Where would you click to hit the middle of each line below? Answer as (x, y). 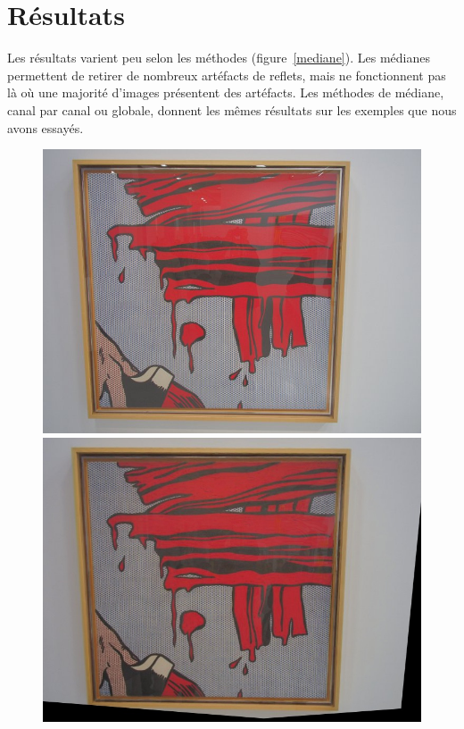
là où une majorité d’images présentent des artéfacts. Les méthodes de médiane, (226, 92)
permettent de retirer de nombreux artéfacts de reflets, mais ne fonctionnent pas (227, 75)
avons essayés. (46, 127)
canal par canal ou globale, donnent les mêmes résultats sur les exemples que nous (232, 109)
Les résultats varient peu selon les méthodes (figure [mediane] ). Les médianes (219, 58)
